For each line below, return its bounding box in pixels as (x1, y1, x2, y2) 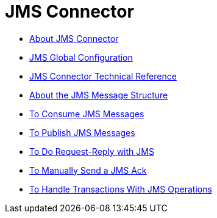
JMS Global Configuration (29, 52, 133, 63)
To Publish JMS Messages (29, 127, 135, 138)
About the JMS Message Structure (29, 89, 168, 100)
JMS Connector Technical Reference (29, 70, 177, 81)
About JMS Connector (29, 33, 119, 44)
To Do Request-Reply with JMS (29, 146, 154, 157)
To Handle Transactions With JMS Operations (29, 183, 212, 194)
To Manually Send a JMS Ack (29, 165, 147, 175)
